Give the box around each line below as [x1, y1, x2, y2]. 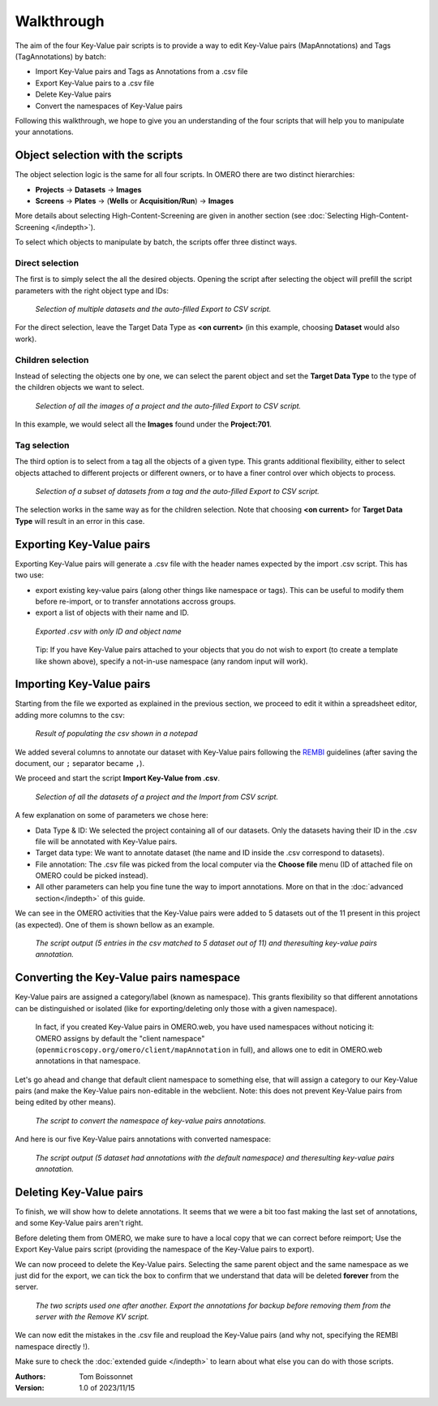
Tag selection [15, 439, 70, 451]
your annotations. [15, 127, 74, 137]
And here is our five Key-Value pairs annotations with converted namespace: [15, 1134, 272, 1144]
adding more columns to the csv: [15, 710, 125, 720]
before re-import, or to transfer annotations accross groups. [35, 596, 236, 606]
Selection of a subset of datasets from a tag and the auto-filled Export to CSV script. [35, 487, 320, 496]
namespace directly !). [15, 1341, 90, 1352]
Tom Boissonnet [79, 1371, 133, 1381]
